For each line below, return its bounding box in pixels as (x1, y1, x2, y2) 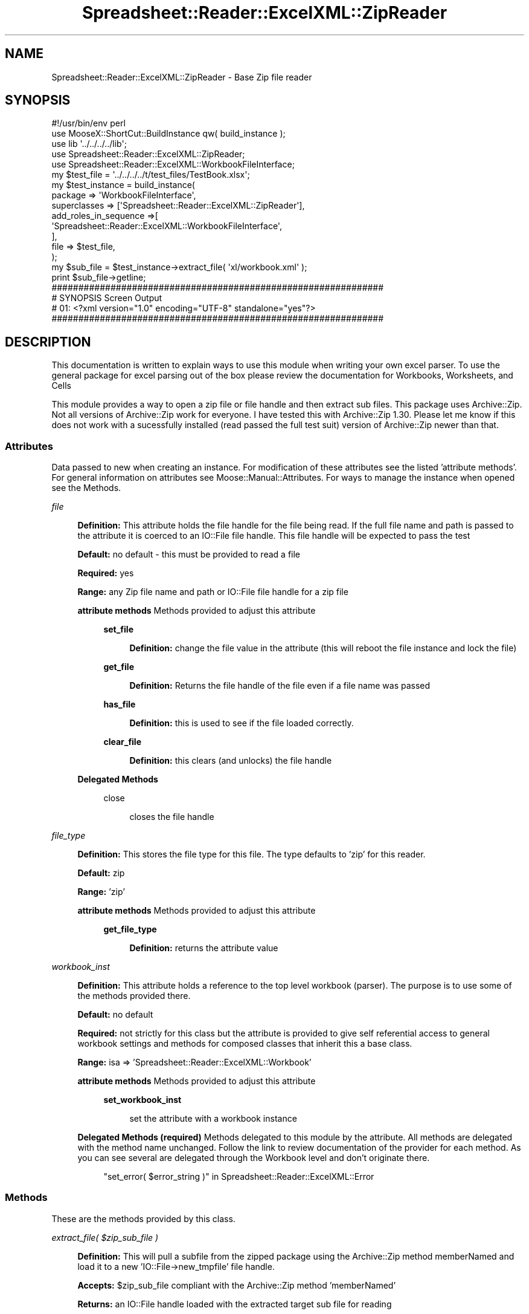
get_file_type (103, 924, 157, 935)
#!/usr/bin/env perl (51, 118, 126, 129)
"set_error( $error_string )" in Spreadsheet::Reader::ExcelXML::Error (103, 1171, 374, 1182)
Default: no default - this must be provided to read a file (77, 549, 301, 560)
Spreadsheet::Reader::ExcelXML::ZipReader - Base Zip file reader (51, 71, 312, 82)
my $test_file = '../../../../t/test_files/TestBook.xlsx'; (51, 169, 250, 180)
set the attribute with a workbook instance (129, 1113, 297, 1124)
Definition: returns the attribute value (129, 943, 278, 954)
